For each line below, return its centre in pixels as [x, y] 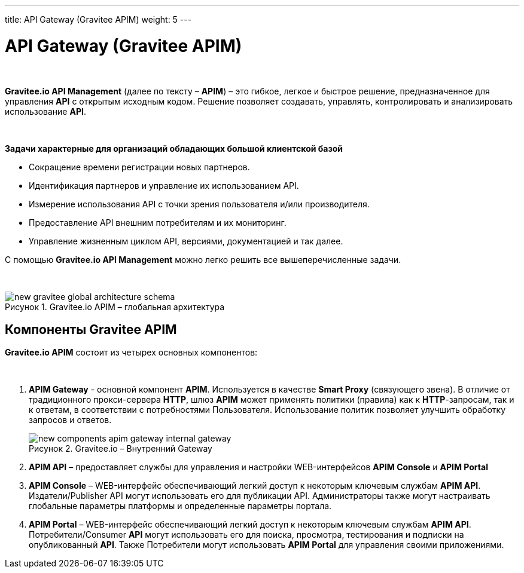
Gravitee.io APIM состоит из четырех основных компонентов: [131, 353]
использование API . [45, 111]
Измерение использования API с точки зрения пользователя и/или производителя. [199, 204]
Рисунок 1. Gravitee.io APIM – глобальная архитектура [115, 307]
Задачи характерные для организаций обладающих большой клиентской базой [174, 148]
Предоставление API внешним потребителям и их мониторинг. [158, 222]
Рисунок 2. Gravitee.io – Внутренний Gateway [121, 449]
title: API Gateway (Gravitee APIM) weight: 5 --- [98, 19]
